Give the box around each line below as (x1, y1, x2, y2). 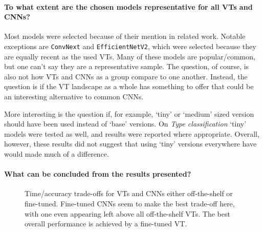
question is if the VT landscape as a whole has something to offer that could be (4, 81, 254, 92)
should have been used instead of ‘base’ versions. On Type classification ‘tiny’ (4, 118, 247, 129)
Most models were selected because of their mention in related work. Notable (4, 31, 246, 41)
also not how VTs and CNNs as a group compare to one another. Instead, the (4, 71, 248, 81)
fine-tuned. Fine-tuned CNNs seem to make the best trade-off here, (25, 198, 235, 208)
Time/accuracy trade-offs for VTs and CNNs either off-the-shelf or (25, 188, 233, 199)
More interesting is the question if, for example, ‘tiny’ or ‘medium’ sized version (4, 108, 254, 119)
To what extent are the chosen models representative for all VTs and (4, 1, 253, 12)
